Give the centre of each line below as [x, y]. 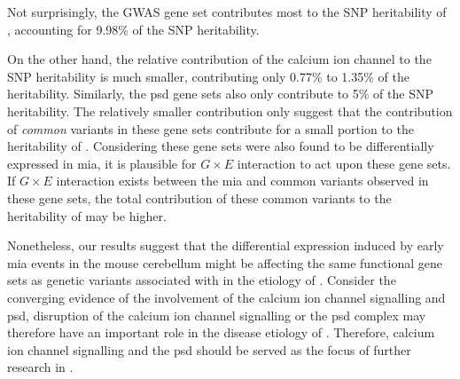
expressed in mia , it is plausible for [102, 163]
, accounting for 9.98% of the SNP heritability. [133, 29]
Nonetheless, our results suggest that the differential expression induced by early [226, 245]
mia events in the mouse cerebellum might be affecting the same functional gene [225, 262]
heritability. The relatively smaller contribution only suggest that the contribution [230, 111]
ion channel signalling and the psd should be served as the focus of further [209, 349]
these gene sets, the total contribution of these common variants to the [199, 197]
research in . [40, 367]
